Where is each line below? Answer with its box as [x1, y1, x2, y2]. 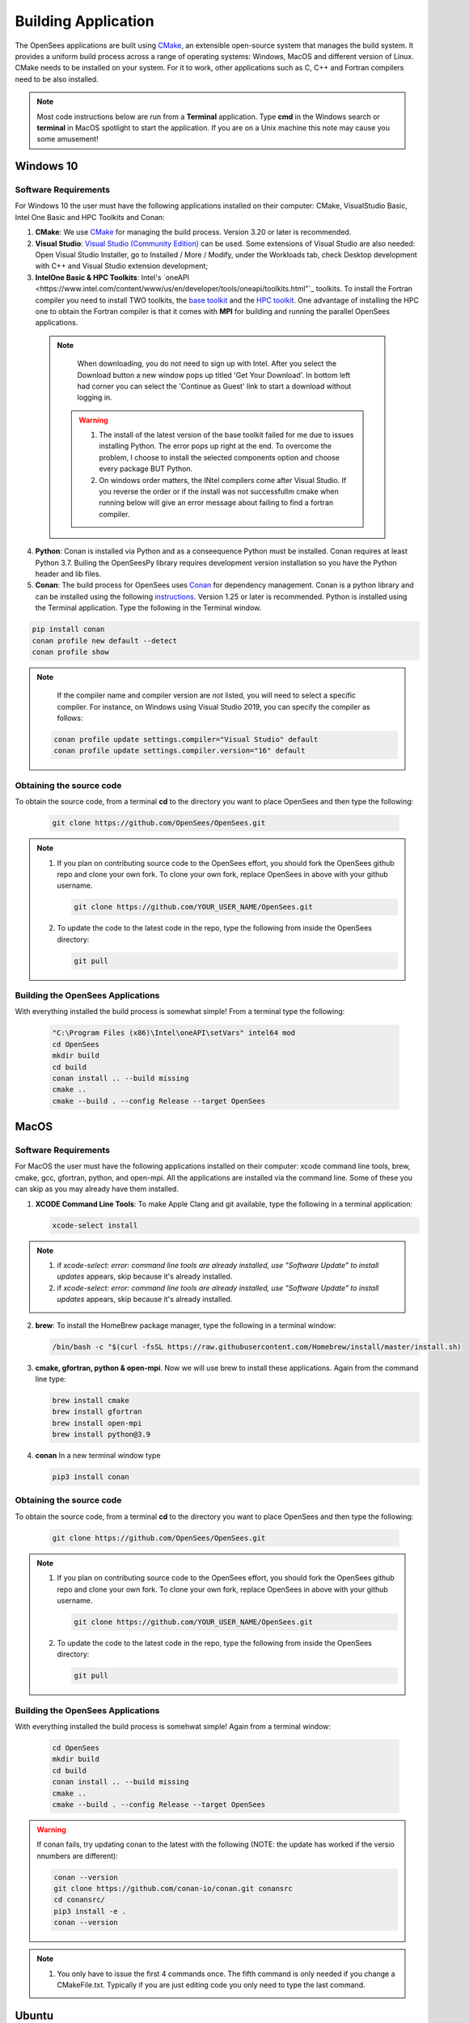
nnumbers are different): [36, 1851, 119, 1860]
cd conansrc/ [53, 1895, 105, 1905]
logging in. [77, 392, 112, 402]
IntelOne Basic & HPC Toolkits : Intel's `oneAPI [35, 272, 190, 282]
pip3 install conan [52, 1473, 129, 1482]
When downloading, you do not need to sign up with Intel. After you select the [77, 358, 337, 368]
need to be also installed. [15, 74, 99, 84]
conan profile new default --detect [32, 636, 178, 645]
